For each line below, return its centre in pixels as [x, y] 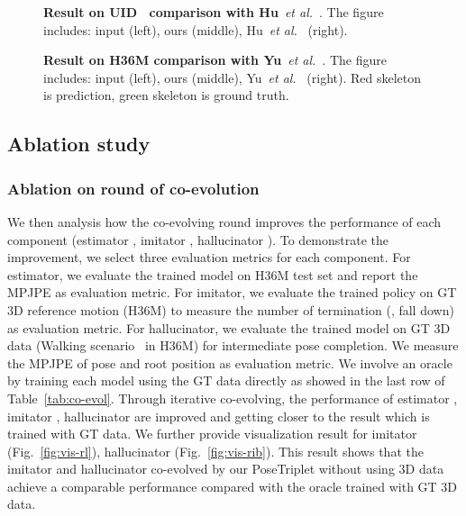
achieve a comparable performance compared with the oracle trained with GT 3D [233, 486]
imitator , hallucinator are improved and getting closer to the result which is [219, 416]
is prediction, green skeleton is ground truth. [166, 95]
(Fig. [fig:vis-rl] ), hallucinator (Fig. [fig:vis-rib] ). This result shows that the [215, 451]
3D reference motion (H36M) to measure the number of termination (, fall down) [231, 309]
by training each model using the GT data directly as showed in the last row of [226, 380]
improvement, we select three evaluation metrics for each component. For [209, 257]
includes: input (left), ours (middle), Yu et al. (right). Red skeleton [233, 77]
